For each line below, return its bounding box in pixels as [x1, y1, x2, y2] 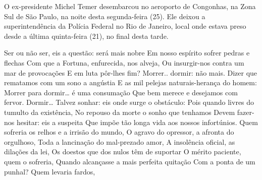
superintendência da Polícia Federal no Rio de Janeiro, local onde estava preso [4, 21, 246, 31]
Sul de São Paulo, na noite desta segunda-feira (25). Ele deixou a [4, 11, 205, 21]
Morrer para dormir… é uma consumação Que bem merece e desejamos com [4, 87, 238, 97]
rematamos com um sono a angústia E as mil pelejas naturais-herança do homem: [4, 77, 257, 88]
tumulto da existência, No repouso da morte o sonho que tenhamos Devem [4, 106, 235, 117]
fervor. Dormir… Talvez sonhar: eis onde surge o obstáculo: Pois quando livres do [4, 97, 254, 107]
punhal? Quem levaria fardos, [4, 166, 95, 176]
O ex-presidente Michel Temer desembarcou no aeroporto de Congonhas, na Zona [4, 1, 256, 11]
